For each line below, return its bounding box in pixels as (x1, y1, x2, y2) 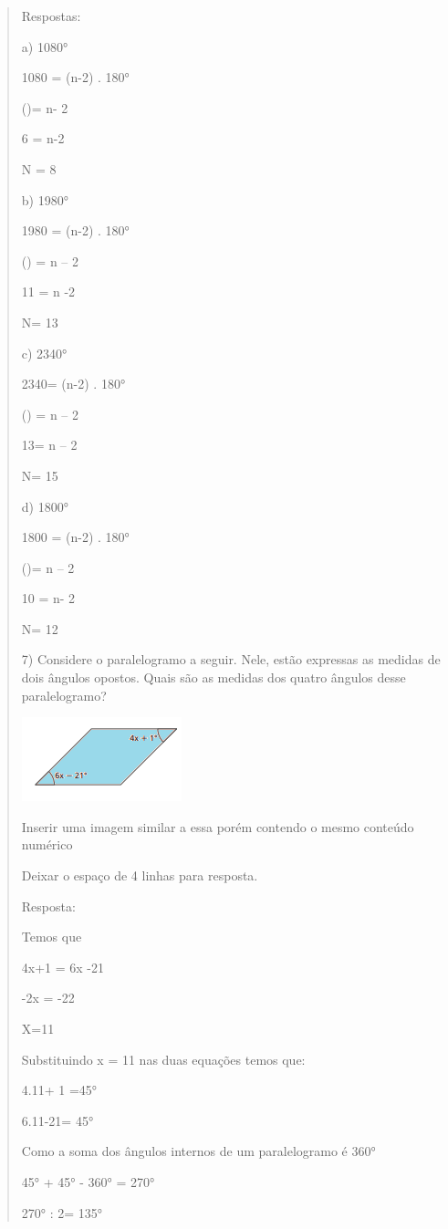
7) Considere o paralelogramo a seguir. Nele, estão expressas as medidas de (21, 650, 441, 669)
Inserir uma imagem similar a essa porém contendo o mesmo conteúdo (21, 817, 414, 836)
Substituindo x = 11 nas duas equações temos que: (21, 1049, 306, 1068)
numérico (21, 835, 73, 854)
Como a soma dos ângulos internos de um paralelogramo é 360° (21, 1141, 376, 1161)
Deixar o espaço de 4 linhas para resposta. (21, 866, 258, 885)
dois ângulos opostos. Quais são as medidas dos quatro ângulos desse (21, 668, 406, 687)
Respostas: (21, 6, 81, 25)
